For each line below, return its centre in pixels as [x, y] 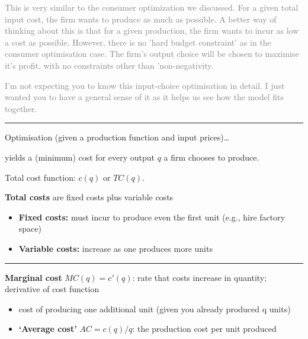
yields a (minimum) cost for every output [80, 157]
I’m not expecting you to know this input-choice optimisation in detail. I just [145, 85]
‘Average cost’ [48, 329]
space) [30, 228]
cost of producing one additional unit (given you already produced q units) [155, 308]
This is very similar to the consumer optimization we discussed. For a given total [152, 7]
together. [21, 108]
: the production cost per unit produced [204, 329]
